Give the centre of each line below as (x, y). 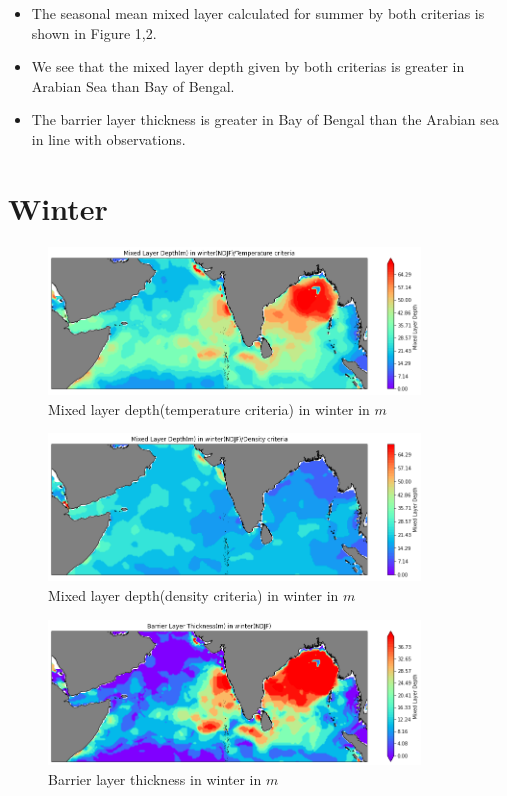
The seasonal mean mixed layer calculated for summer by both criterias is (258, 13)
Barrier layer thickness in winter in (155, 778)
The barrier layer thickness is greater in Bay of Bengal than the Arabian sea (265, 119)
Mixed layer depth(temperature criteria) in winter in (209, 408)
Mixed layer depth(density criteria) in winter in (193, 595)
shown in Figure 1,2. (94, 32)
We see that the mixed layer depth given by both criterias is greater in (248, 66)
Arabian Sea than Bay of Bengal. (133, 85)
